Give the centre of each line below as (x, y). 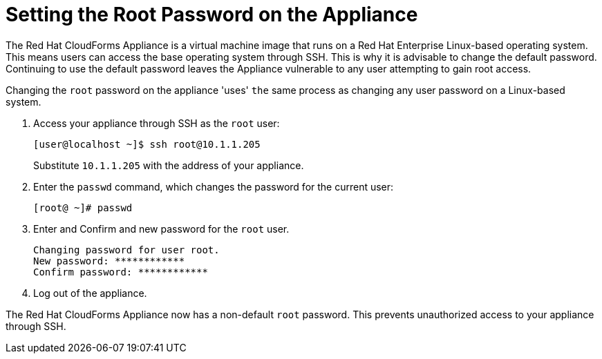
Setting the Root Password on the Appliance (212, 14)
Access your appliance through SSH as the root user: (157, 123)
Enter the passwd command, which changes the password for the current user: (214, 186)
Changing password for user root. (126, 250)
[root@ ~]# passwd (83, 207)
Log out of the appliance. (90, 293)
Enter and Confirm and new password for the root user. (161, 229)
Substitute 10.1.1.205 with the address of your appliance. (169, 165)
